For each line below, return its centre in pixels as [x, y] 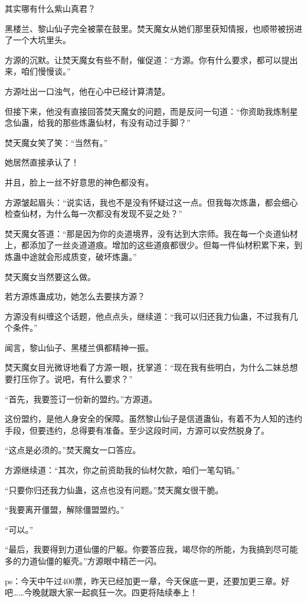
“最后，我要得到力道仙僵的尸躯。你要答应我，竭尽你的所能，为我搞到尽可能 [151, 549]
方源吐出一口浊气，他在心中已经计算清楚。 [87, 91]
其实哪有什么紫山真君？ [50, 8]
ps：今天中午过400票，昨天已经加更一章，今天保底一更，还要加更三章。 [143, 580]
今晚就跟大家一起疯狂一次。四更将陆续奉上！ [111, 592]
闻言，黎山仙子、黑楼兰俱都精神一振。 [79, 347]
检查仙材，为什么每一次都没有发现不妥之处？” [94, 214]
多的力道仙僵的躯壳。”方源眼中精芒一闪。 [83, 561]
